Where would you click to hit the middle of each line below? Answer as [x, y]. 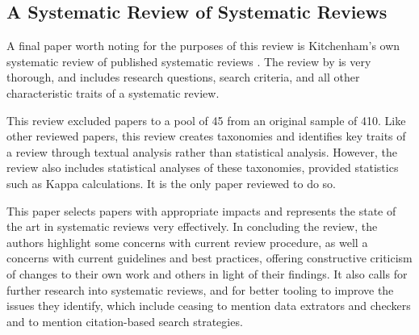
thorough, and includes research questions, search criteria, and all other [183, 77]
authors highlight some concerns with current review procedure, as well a [187, 242]
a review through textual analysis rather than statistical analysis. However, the [202, 151]
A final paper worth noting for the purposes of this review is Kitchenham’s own [203, 46]
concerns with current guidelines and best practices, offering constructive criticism [209, 258]
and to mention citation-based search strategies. [125, 321]
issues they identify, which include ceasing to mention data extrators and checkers [209, 306]
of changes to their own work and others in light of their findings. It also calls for [207, 273]
